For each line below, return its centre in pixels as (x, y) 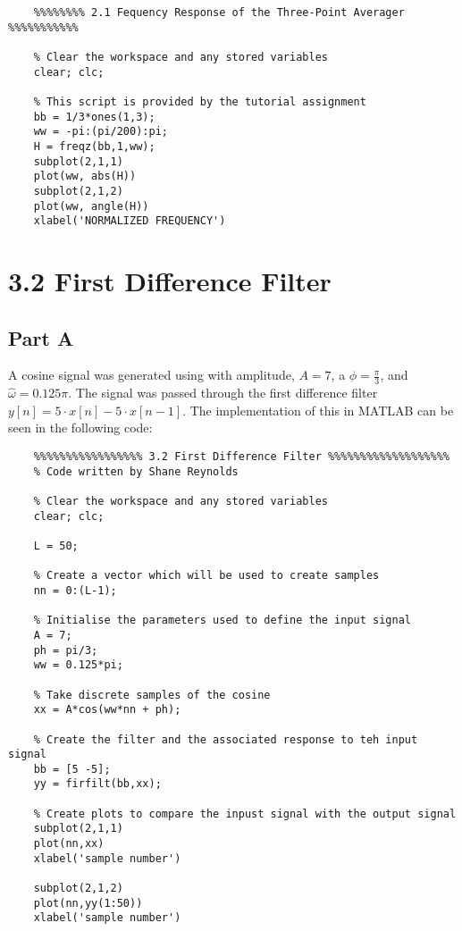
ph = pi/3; (66, 650)
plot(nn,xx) (69, 844)
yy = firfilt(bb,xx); (97, 784)
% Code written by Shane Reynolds (136, 471)
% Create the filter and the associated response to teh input (226, 739)
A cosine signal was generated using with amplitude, (151, 375)
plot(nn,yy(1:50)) (88, 903)
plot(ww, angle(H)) (91, 206)
